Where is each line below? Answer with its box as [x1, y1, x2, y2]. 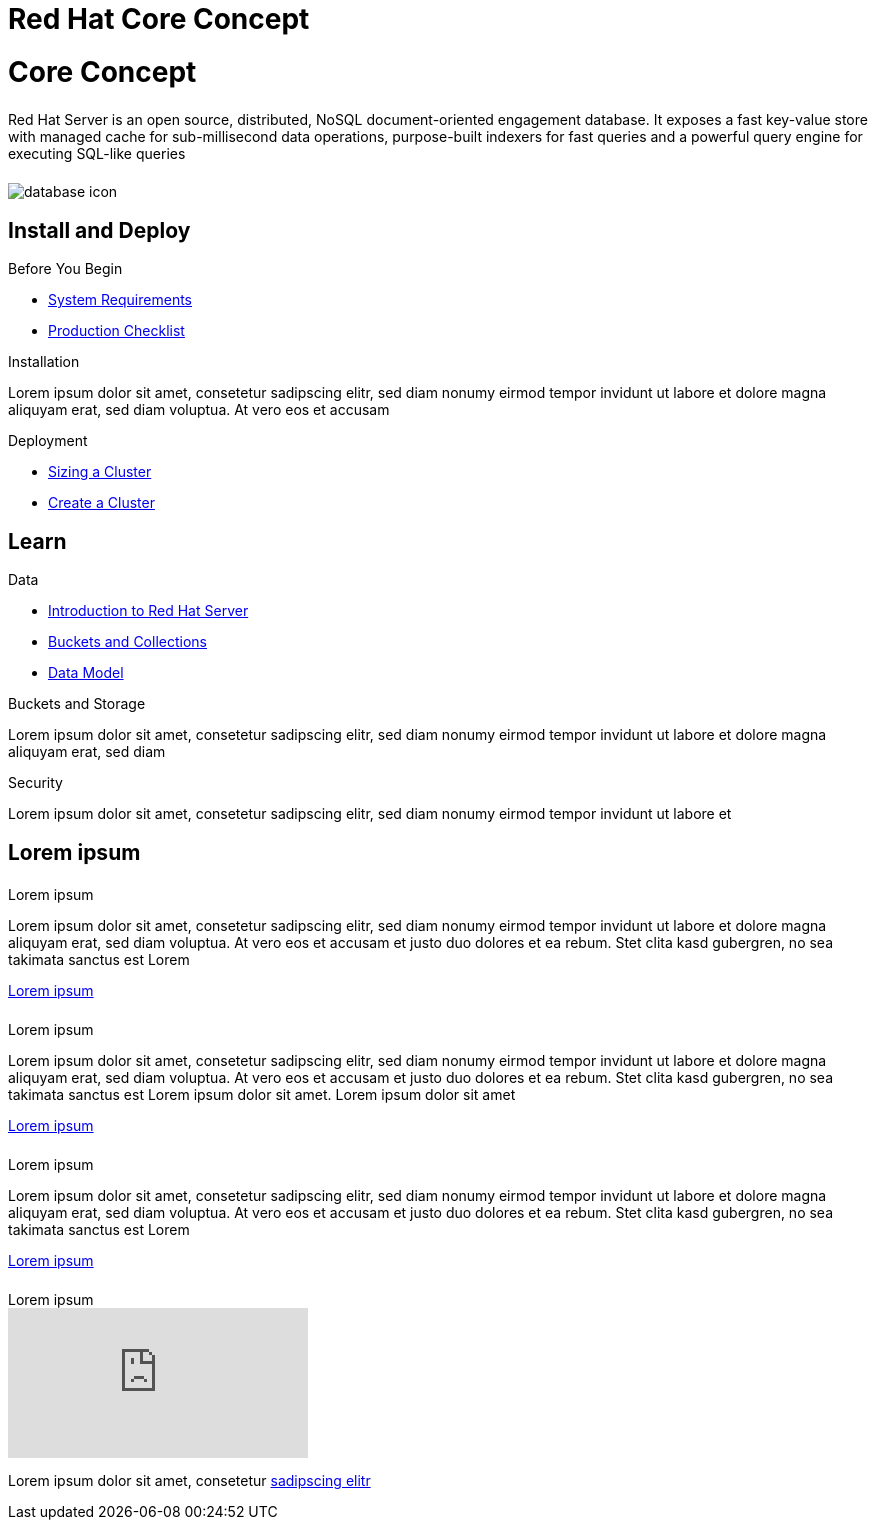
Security [8, 774, 63, 792]
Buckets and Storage [8, 695, 146, 713]
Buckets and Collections [48, 633, 207, 651]
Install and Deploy [8, 217, 191, 243]
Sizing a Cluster [48, 463, 152, 481]
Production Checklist [48, 322, 185, 340]
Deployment [8, 432, 88, 450]
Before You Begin [8, 260, 123, 278]
